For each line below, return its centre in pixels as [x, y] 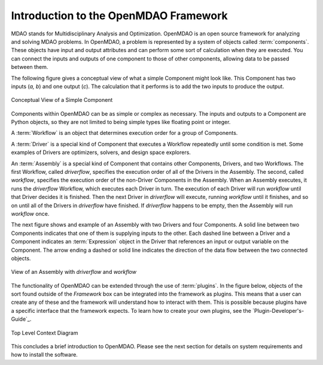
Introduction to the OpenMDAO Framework [120, 16]
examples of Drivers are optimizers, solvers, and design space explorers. [101, 152]
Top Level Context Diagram [45, 333]
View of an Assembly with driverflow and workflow [74, 272]
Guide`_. [21, 319]
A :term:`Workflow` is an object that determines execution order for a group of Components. [124, 133]
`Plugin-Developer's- [278, 310]
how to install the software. [44, 355]
